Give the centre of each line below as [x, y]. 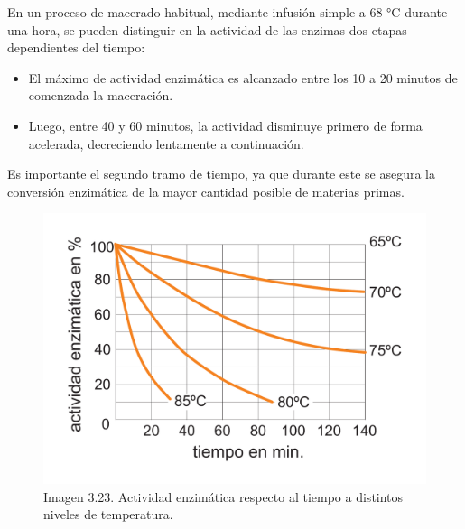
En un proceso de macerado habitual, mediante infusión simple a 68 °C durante [228, 12]
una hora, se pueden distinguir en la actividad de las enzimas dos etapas [207, 29]
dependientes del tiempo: [76, 47]
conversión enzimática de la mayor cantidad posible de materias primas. [206, 191]
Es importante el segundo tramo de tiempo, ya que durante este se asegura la [221, 174]
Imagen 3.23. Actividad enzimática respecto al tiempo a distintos [223, 496]
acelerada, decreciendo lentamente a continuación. [166, 143]
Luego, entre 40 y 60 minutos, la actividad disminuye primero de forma [225, 125]
